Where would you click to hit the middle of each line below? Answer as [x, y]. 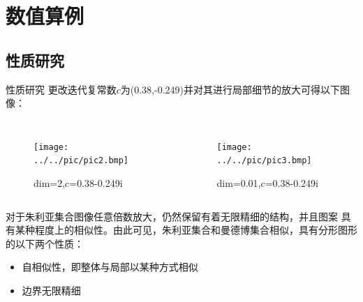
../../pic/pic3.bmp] [264, 161]
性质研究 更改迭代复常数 [61, 89]
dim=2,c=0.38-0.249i [78, 183]
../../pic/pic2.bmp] [81, 161]
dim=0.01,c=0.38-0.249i [267, 183]
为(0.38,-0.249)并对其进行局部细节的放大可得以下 [230, 89]
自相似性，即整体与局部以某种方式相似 [110, 267]
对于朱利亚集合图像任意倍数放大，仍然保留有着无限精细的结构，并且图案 [172, 216]
